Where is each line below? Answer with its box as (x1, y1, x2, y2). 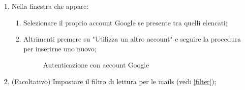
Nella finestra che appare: (11, 1, 89, 11)
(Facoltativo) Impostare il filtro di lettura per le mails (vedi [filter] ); (11, 76, 216, 86)
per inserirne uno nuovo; (23, 43, 96, 53)
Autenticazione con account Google (43, 60, 149, 70)
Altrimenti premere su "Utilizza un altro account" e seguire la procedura (23, 34, 241, 44)
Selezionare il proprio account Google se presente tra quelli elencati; (23, 17, 228, 27)
